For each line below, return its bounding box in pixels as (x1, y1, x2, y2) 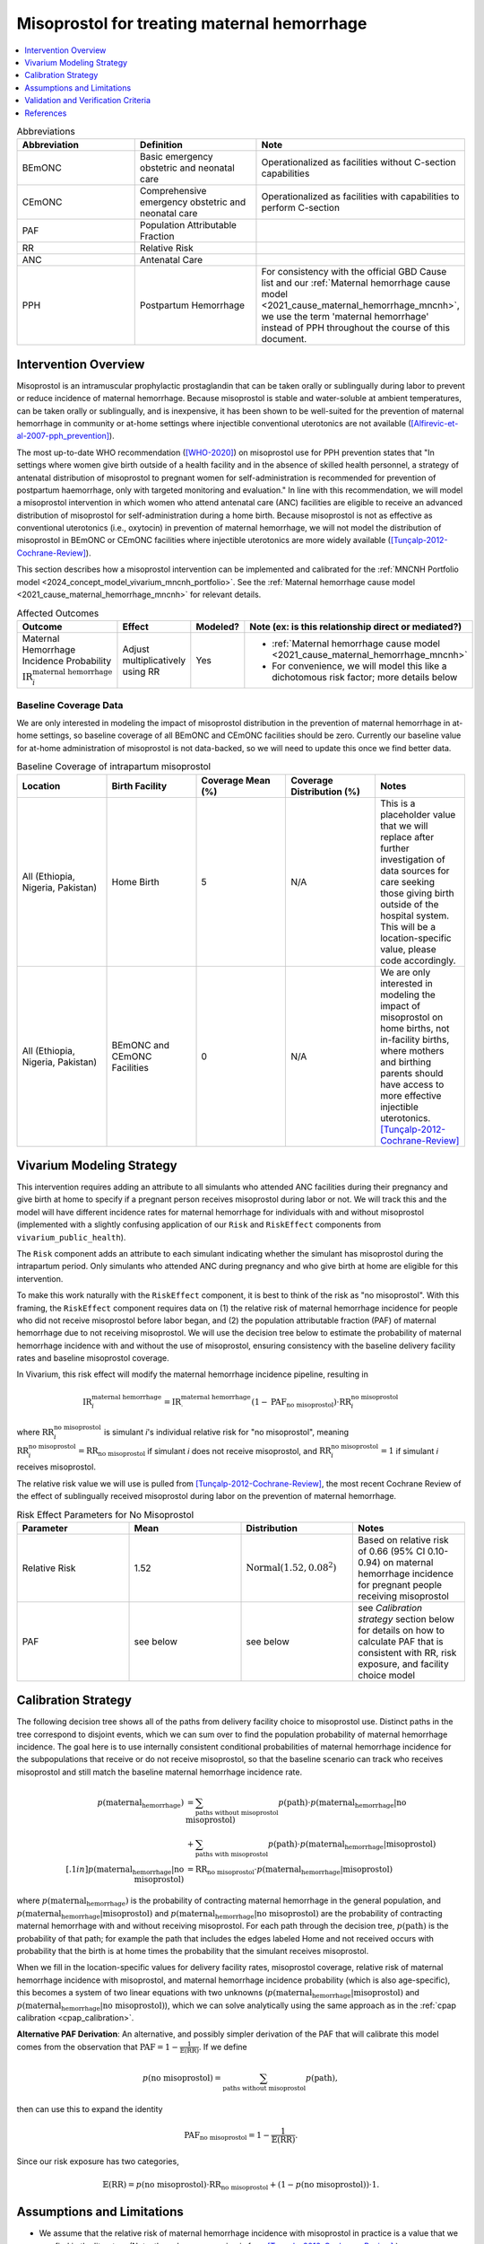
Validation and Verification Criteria (24, 95, 151, 106)
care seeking (379, 875, 435, 888)
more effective (379, 1089, 442, 1101)
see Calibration (357, 1601, 423, 1614)
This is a (379, 797, 416, 810)
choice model (357, 1669, 416, 1681)
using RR (122, 665, 160, 678)
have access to (379, 1078, 445, 1091)
